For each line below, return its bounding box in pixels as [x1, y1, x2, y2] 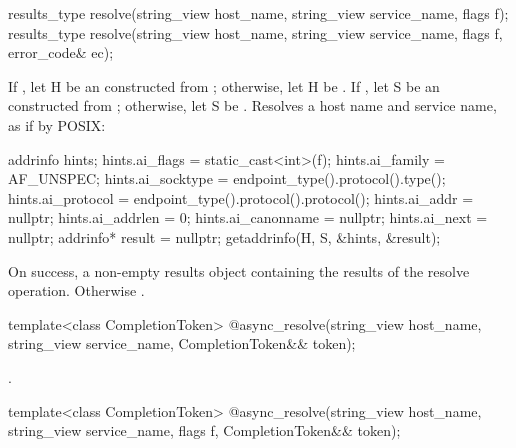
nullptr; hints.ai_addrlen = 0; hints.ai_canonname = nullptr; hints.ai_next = [8, 207, 488, 228]
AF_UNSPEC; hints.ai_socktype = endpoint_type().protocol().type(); [8, 168, 446, 189]
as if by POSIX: [8, 114, 106, 135]
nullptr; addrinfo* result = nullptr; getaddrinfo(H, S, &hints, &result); [8, 226, 441, 247]
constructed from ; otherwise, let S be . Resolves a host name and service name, [8, 95, 497, 116]
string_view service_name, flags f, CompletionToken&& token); [8, 420, 401, 441]
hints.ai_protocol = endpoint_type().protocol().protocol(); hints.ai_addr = [8, 187, 474, 208]
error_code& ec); [8, 42, 114, 63]
